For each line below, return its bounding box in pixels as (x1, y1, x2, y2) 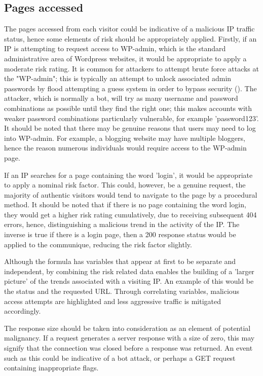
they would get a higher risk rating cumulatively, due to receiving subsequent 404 (4, 209, 257, 219)
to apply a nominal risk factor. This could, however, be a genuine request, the (4, 179, 246, 190)
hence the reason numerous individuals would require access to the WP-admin (4, 142, 247, 153)
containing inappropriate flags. (4, 362, 99, 373)
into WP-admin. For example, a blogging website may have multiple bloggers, (4, 132, 245, 143)
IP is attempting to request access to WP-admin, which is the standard (4, 43, 226, 54)
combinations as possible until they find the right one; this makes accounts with (4, 102, 252, 113)
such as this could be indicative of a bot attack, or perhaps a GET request (4, 352, 236, 363)
